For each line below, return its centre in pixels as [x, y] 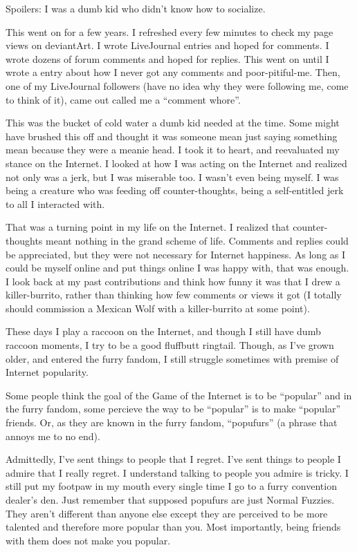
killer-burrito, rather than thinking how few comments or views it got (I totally [174, 295]
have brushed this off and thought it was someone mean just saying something [172, 136]
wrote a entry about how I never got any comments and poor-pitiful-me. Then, [173, 72]
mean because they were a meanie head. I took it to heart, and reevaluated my [173, 150]
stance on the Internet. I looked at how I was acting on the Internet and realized [176, 163]
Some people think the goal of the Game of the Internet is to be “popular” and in [179, 395]
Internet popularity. [47, 372]
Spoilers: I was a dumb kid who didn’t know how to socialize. [136, 8]
